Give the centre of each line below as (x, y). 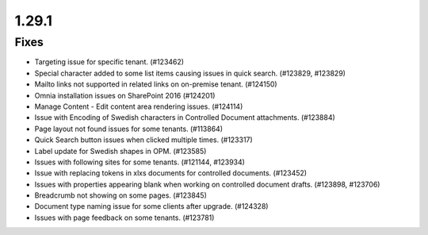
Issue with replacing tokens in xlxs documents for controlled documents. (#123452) (171, 173)
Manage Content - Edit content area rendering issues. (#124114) (139, 106)
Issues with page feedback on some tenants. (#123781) (124, 218)
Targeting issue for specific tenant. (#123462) (109, 62)
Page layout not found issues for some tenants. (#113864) (129, 129)
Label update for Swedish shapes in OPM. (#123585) (120, 151)
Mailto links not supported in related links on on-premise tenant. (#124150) (156, 84)
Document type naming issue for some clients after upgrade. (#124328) (151, 206)
